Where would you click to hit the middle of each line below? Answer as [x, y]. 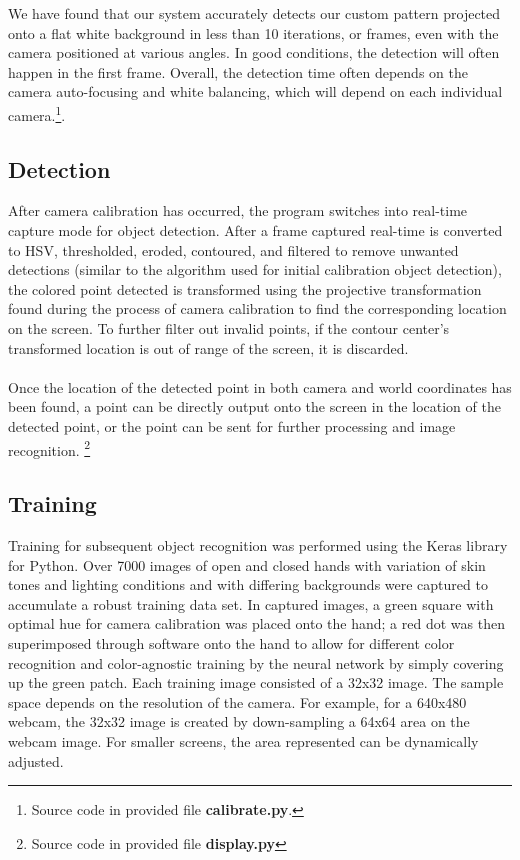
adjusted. [36, 760]
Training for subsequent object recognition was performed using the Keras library [258, 545]
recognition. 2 [49, 448]
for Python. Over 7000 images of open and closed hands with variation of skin [247, 564]
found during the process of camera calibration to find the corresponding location [257, 308]
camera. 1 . [37, 113]
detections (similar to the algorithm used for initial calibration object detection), [255, 269]
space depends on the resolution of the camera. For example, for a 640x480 [237, 701]
